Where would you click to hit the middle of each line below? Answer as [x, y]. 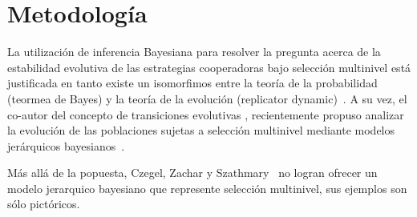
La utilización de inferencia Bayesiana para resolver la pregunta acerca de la [194, 52]
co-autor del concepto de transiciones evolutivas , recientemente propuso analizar [206, 114]
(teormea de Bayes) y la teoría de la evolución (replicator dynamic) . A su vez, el [207, 98]
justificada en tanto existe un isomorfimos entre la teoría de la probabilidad [192, 83]
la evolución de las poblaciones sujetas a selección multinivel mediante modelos [201, 130]
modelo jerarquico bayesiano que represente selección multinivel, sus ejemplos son [207, 188]
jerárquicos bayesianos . [66, 145]
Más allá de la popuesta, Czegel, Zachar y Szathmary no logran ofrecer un [192, 173]
